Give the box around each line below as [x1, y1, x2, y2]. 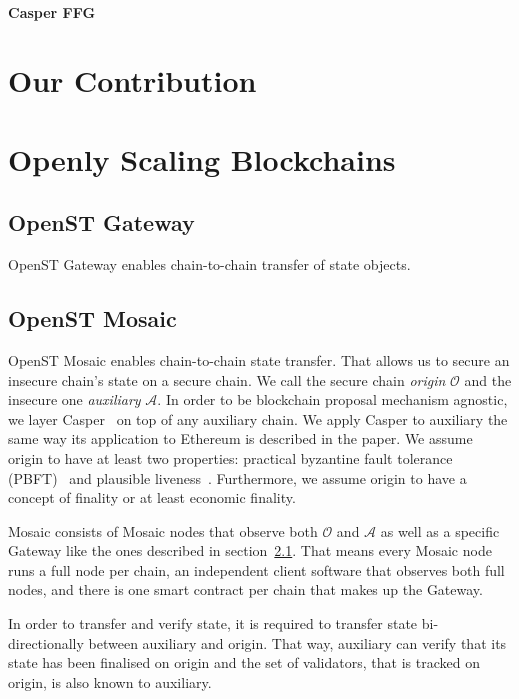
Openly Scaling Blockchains [8, 138, 396, 179]
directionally [8, 632, 84, 653]
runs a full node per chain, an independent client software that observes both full [8, 559, 505, 580]
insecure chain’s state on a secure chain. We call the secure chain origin [8, 369, 446, 390]
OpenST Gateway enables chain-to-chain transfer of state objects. [8, 254, 411, 275]
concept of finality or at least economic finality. [8, 487, 296, 508]
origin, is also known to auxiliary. [8, 671, 212, 692]
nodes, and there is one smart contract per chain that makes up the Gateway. [8, 579, 483, 600]
